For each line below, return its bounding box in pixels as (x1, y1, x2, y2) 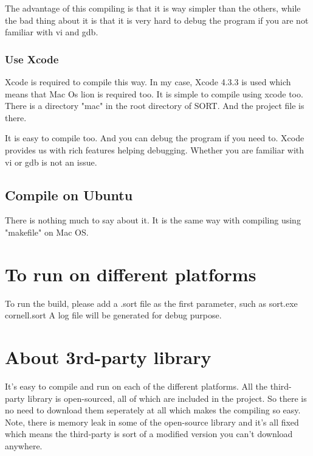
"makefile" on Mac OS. (5, 225, 89, 238)
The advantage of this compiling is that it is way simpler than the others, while (5, 2, 301, 14)
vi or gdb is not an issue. (5, 155, 97, 168)
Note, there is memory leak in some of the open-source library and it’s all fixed (5, 415, 299, 428)
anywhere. (5, 439, 43, 452)
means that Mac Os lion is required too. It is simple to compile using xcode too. (5, 87, 303, 100)
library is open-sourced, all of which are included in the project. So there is (27, 391, 307, 404)
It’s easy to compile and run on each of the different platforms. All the (5, 379, 267, 392)
